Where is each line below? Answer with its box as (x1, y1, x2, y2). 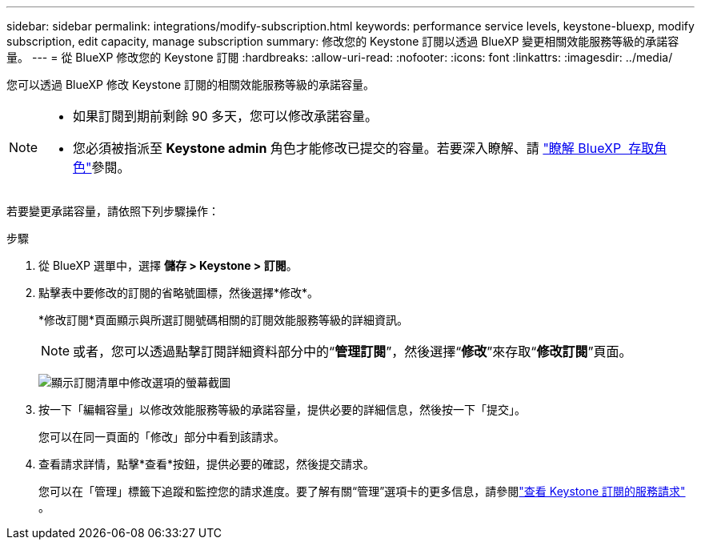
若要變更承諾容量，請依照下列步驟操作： (6, 204, 219, 218)
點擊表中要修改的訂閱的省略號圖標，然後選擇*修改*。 (38, 286, 319, 299)
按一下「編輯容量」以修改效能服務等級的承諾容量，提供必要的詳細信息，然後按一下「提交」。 (38, 403, 526, 416)
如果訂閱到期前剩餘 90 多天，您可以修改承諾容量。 (73, 108, 379, 124)
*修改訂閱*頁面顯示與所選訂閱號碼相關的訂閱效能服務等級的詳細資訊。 (38, 313, 409, 327)
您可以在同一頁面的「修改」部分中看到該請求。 (38, 430, 285, 444)
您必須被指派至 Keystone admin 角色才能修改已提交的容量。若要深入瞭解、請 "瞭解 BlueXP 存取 (73, 140, 655, 156)
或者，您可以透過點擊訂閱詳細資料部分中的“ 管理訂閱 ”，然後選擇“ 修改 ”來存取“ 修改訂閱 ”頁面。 (73, 343, 632, 359)
